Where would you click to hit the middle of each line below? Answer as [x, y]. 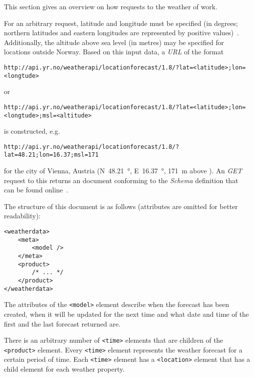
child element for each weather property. [64, 369]
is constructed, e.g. [32, 131]
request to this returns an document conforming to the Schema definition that [121, 180]
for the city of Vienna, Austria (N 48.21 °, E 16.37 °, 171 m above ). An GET [123, 171]
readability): [22, 216]
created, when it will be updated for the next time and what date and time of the [127, 314]
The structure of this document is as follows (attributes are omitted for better [121, 206]
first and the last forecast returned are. [62, 323]
